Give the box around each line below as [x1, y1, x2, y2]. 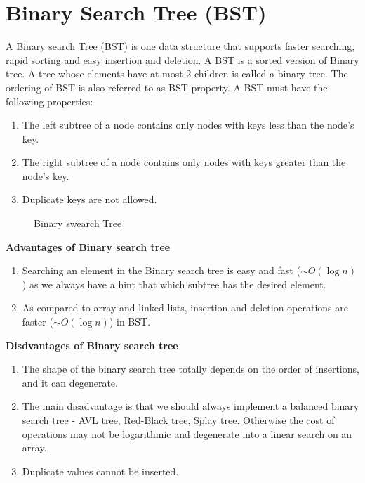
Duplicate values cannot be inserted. [22, 463, 179, 478]
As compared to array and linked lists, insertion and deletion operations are [22, 300, 348, 315]
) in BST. [109, 314, 151, 329]
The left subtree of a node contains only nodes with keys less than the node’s [22, 117, 354, 132]
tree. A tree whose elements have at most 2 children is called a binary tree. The [6, 66, 348, 81]
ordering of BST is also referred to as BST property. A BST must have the [6, 79, 328, 94]
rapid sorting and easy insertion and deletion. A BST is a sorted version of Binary [6, 52, 359, 67]
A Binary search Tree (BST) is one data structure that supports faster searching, [6, 39, 355, 53]
